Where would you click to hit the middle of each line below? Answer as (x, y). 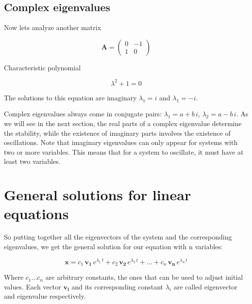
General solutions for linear (98, 195)
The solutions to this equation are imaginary (70, 97)
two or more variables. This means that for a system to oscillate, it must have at (124, 152)
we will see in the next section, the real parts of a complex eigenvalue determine (123, 123)
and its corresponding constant (118, 286)
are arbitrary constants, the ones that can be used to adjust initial (144, 277)
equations (36, 214)
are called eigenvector (205, 286)
